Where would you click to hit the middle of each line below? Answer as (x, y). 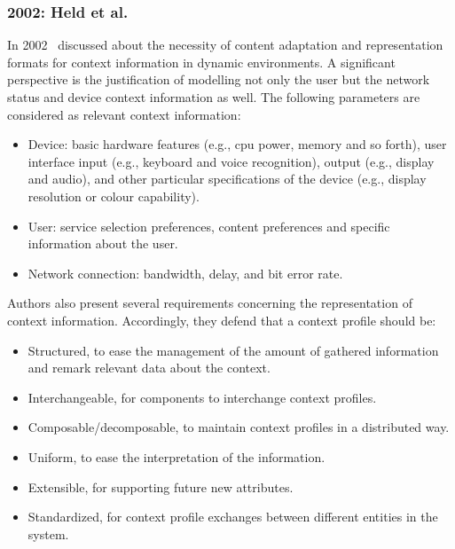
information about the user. (103, 243)
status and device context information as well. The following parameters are (214, 97)
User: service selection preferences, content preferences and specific (209, 226)
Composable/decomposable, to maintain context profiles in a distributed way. (239, 427)
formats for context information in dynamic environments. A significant (201, 62)
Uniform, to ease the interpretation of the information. (177, 456)
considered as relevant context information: (124, 114)
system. (48, 533)
